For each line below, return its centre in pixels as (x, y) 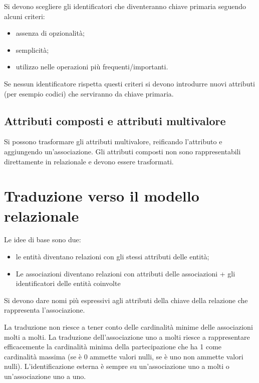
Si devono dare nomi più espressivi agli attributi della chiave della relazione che (126, 300)
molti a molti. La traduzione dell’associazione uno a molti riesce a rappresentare (127, 337)
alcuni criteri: (25, 16)
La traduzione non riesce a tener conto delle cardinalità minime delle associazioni (128, 327)
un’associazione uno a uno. (45, 376)
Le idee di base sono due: (43, 240)
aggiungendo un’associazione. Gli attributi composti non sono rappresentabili (122, 151)
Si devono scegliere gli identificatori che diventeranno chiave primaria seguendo (125, 6)
